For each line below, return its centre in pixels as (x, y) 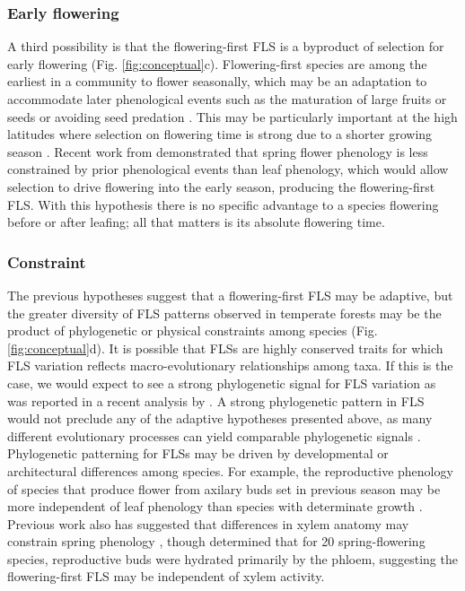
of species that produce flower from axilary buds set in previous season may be (224, 488)
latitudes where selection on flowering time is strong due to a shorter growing (220, 134)
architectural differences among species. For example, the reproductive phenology (230, 470)
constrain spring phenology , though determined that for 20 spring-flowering (216, 541)
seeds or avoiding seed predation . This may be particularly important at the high (232, 116)
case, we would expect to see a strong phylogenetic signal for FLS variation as (222, 382)
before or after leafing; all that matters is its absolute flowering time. (196, 222)
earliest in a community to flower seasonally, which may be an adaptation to (217, 81)
